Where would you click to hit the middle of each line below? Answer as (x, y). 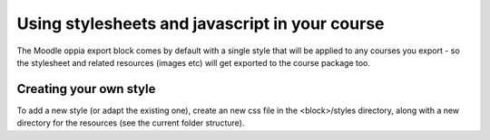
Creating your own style (86, 89)
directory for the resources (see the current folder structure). (131, 123)
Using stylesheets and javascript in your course (201, 23)
